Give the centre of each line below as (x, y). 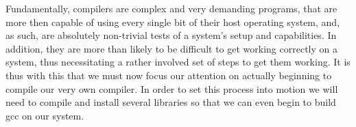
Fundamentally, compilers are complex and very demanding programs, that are (171, 8)
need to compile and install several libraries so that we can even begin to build (171, 102)
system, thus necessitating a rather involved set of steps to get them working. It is (178, 62)
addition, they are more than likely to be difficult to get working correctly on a (171, 48)
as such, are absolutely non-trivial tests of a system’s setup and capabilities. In (171, 35)
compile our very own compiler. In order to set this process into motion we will (172, 88)
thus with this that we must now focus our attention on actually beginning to (169, 75)
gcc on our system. (45, 115)
